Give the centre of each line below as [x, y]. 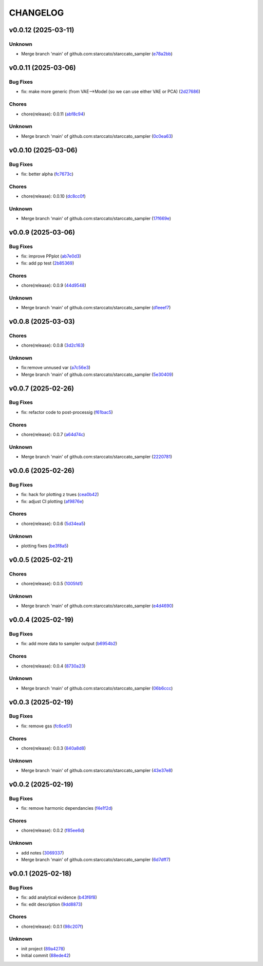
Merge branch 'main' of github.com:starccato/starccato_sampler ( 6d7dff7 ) [96, 859]
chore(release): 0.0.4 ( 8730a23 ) [53, 666]
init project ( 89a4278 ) [43, 948]
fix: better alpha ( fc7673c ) [47, 174]
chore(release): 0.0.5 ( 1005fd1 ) [52, 584]
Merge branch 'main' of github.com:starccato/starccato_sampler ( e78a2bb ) [97, 54]
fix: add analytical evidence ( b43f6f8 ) [59, 897]
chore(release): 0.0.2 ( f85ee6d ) [53, 831]
